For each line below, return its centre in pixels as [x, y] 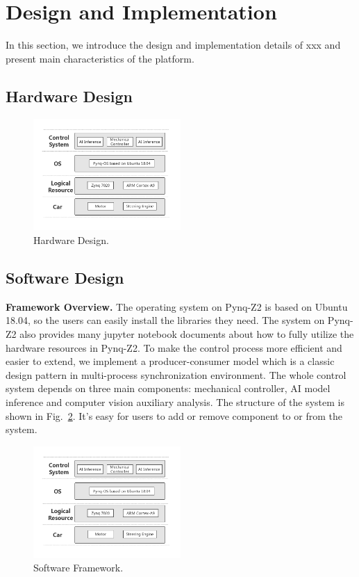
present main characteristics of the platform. [100, 58]
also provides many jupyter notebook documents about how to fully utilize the [187, 334]
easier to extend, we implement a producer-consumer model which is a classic [170, 361]
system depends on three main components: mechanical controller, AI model [168, 388]
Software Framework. [78, 568]
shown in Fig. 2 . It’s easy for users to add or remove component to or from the [174, 415]
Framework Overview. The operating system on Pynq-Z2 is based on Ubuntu [177, 306]
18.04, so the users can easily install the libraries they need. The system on [165, 320]
